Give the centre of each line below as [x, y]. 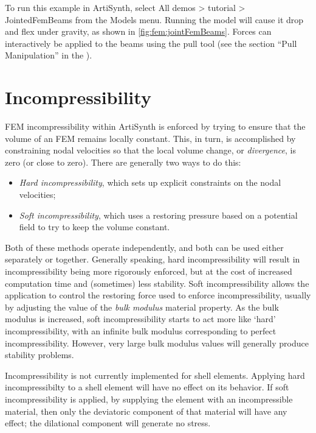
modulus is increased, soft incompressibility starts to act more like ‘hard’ [140, 319]
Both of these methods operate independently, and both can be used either [144, 247]
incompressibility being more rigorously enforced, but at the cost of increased [149, 271]
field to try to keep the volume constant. [94, 227]
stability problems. [39, 355]
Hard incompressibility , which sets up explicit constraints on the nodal [150, 182]
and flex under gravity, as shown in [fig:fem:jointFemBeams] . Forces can [138, 31]
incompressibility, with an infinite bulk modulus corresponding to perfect [141, 331]
